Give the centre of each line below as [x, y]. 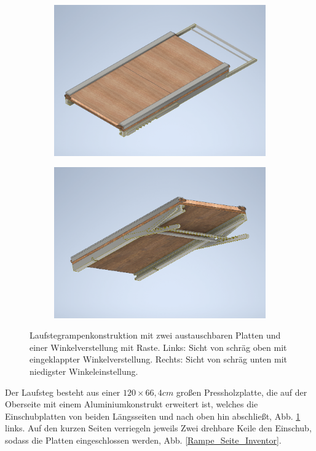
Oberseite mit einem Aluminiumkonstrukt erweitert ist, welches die [132, 404]
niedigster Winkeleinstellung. [84, 371]
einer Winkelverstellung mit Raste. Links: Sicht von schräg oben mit [158, 347]
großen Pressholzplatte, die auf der [242, 392]
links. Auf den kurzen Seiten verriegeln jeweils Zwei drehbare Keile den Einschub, [158, 428]
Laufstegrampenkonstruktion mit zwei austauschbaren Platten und [155, 335]
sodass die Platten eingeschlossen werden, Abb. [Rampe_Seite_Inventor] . [143, 440]
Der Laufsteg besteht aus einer [63, 392]
